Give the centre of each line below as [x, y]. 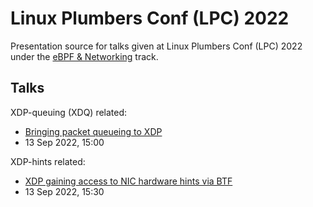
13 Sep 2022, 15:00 [64, 142]
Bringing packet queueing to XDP [93, 131]
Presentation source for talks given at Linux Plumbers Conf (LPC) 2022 [156, 46]
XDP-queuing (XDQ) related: [69, 112]
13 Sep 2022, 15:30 [64, 191]
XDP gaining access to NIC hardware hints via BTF [128, 181]
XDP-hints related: [48, 161]
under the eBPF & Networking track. [84, 56]
